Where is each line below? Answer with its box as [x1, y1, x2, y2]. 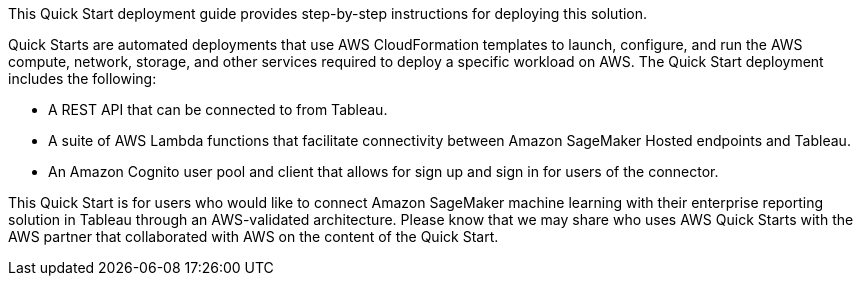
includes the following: [8, 70, 157, 87]
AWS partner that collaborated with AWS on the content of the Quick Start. [8, 228, 499, 245]
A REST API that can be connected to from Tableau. [48, 101, 388, 118]
